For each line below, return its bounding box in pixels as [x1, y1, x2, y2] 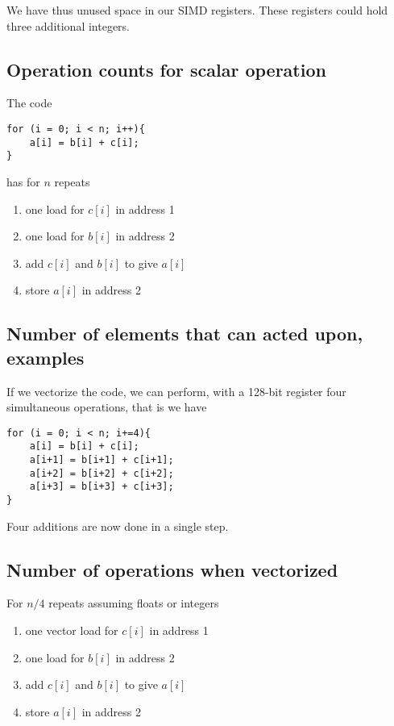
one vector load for [25, 622, 118, 639]
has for [6, 173, 40, 190]
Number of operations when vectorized [6, 557, 338, 582]
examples [6, 344, 85, 369]
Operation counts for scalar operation [6, 56, 326, 81]
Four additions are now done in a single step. [6, 517, 229, 534]
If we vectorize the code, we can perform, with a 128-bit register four [6, 382, 346, 399]
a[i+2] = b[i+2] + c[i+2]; [29, 467, 174, 479]
